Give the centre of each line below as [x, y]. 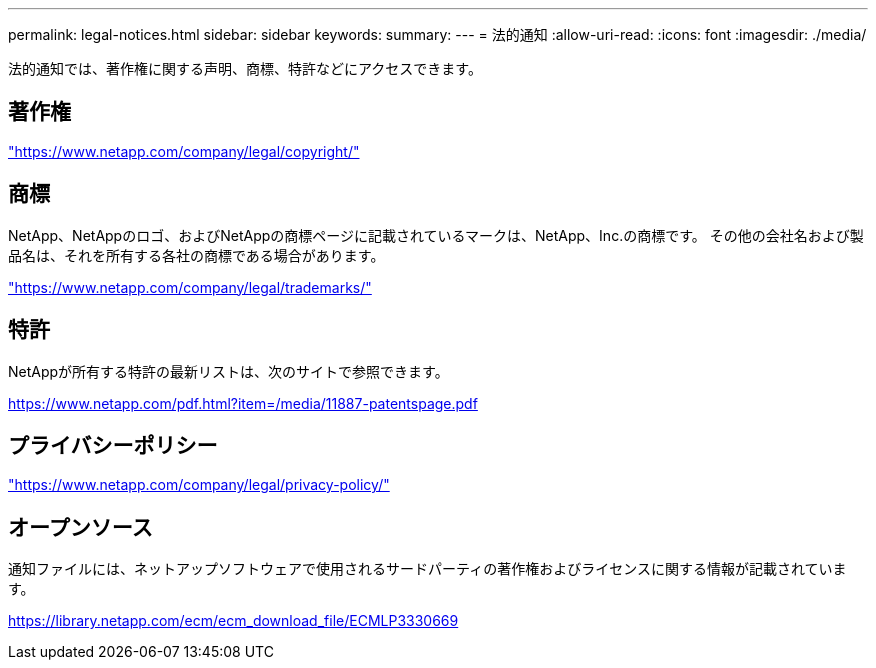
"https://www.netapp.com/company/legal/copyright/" [184, 151]
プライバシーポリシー [113, 445]
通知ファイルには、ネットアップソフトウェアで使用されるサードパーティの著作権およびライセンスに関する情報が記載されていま [427, 569]
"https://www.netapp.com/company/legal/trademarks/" [190, 287]
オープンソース [80, 527]
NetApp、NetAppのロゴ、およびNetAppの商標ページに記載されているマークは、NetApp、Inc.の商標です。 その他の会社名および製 [436, 235]
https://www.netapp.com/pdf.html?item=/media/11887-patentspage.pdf [243, 403]
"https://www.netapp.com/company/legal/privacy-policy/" [199, 485]
